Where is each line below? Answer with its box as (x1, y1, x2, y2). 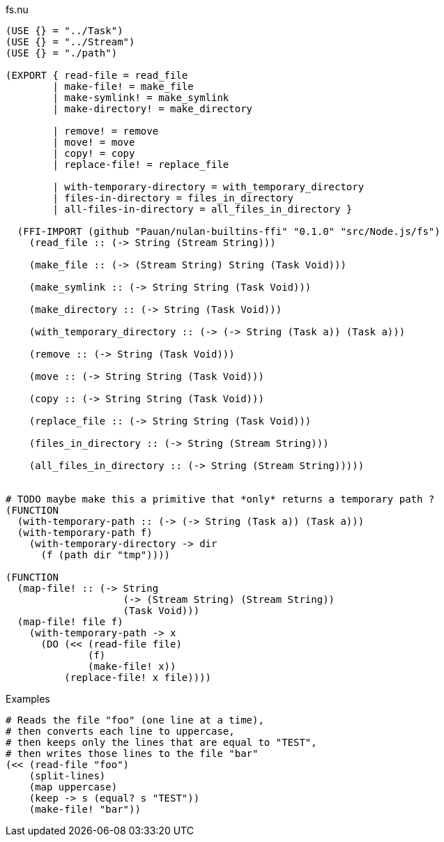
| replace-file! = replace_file (52, 159, 229, 170)
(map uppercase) (29, 781, 118, 793)
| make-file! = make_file (52, 81, 194, 92)
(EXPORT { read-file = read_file (6, 70, 188, 81)
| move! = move (52, 137, 135, 148)
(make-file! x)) (88, 661, 176, 672)
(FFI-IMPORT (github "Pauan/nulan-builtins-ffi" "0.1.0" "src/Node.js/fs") (17, 226, 441, 237)
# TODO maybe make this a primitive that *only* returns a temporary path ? (6, 493, 435, 505)
